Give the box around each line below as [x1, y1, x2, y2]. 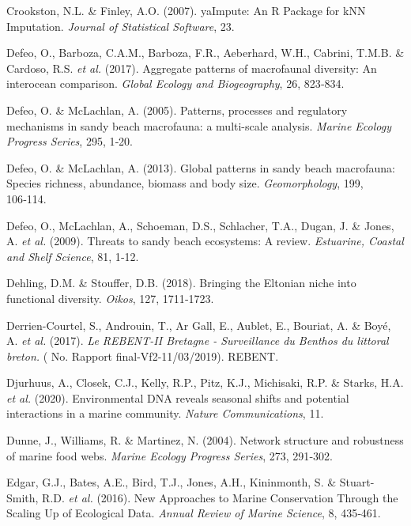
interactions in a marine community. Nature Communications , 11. [6, 405, 324, 422]
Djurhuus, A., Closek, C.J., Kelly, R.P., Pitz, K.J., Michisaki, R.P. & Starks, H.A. [6, 374, 404, 391]
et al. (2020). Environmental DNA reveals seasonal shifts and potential [6, 389, 349, 406]
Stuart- [339, 474, 375, 490]
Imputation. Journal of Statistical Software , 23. [6, 17, 235, 34]
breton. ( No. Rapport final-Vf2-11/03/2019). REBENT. [6, 347, 279, 364]
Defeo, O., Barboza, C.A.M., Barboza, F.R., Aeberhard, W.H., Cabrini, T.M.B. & [6, 44, 405, 61]
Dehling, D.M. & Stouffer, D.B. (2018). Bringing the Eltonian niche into [6, 274, 356, 291]
